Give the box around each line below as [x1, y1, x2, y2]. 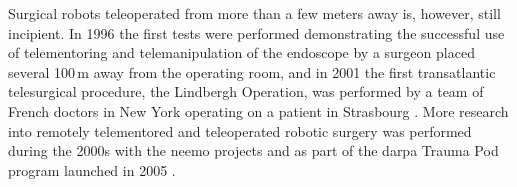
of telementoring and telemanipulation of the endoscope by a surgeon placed [8, 42, 475, 63]
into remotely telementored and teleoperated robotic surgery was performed [8, 120, 472, 141]
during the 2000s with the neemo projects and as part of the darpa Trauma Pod [8, 140, 499, 161]
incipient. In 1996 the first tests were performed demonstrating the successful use [8, 22, 505, 43]
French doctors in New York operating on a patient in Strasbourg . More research [8, 100, 509, 121]
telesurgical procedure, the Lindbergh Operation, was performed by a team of [8, 81, 484, 102]
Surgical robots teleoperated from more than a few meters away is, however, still [8, 3, 501, 23]
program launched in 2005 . [8, 159, 176, 180]
